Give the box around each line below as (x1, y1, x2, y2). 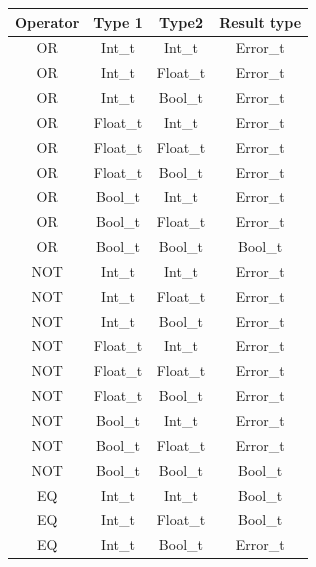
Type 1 (93, 11, 143, 32)
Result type (219, 11, 302, 32)
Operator (15, 11, 80, 32)
